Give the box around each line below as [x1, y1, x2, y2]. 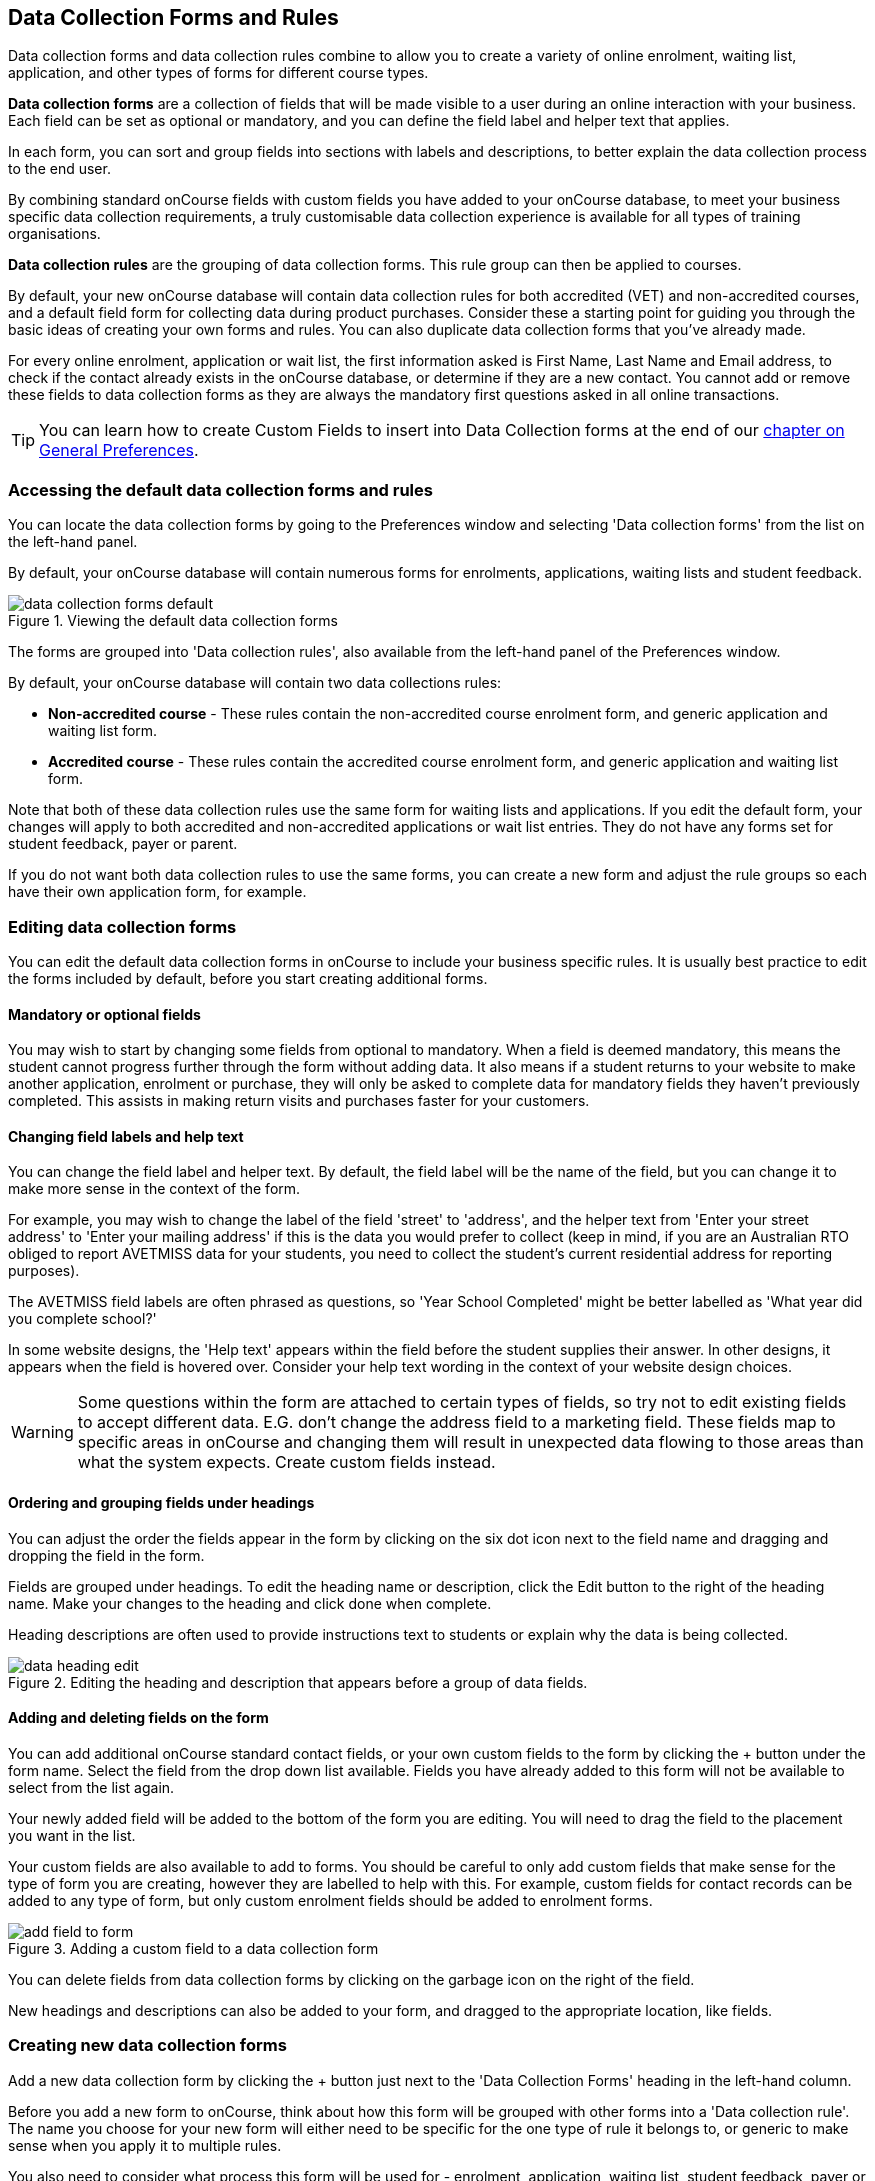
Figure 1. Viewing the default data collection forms [8, 612, 338, 630]
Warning [11, 1422, 74, 1443]
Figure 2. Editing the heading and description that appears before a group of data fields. [8, 1673, 588, 1691]
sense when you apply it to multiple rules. [8, 2136, 282, 2154]
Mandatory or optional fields [8, 1005, 201, 1023]
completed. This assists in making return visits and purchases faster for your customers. [8, 1092, 590, 1110]
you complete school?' [8, 1310, 157, 1328]
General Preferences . [39, 440, 199, 461]
